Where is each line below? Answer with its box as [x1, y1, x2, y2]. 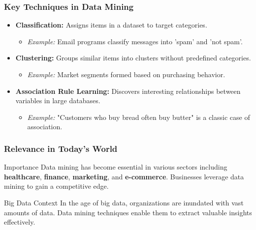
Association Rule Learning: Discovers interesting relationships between [15, 86, 241, 96]
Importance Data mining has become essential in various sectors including [4, 162, 227, 172]
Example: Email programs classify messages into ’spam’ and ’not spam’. [27, 36, 243, 46]
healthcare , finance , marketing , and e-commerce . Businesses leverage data [4, 171, 244, 181]
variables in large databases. [15, 95, 100, 106]
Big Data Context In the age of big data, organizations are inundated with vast [4, 197, 244, 207]
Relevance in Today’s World [4, 142, 118, 154]
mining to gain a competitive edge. [4, 181, 109, 191]
